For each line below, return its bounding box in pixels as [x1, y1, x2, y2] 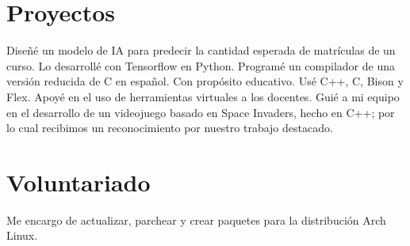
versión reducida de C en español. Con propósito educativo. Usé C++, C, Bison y [6, 73, 404, 89]
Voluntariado [6, 165, 151, 198]
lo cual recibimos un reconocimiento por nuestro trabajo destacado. [6, 119, 333, 136]
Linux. [6, 227, 38, 244]
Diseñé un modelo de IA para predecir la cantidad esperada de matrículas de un [6, 42, 396, 59]
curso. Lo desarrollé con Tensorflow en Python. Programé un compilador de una [6, 57, 395, 74]
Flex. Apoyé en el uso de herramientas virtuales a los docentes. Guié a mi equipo [6, 88, 400, 104]
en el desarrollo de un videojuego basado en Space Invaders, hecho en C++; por [6, 104, 395, 120]
